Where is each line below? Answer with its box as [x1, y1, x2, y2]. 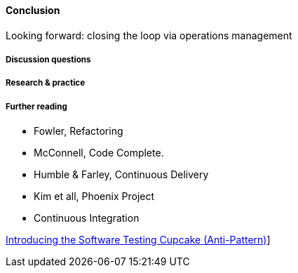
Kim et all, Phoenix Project [34, 190, 155, 203]
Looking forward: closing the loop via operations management [6, 29, 292, 41]
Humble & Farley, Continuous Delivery [34, 168, 209, 181]
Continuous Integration [34, 212, 140, 225]
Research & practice [6, 78, 86, 88]
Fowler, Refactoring [34, 125, 123, 138]
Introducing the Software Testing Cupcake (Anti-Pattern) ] [6, 234, 271, 246]
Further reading [6, 101, 67, 112]
